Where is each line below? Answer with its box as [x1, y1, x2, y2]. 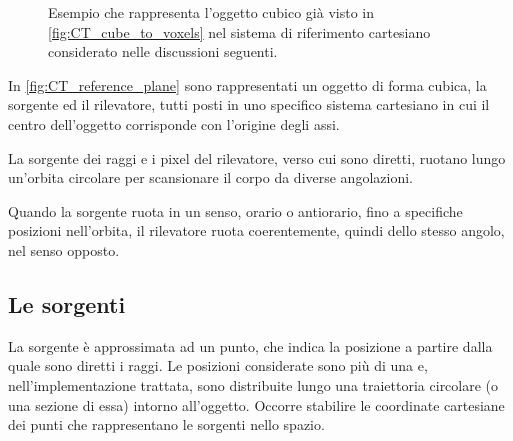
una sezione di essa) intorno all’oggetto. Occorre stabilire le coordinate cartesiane [8, 394, 505, 415]
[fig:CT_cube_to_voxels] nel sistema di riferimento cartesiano [48, 21, 431, 42]
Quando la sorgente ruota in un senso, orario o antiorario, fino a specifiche [8, 200, 463, 221]
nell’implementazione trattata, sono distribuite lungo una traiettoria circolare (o [8, 374, 499, 395]
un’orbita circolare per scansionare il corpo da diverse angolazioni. [8, 167, 413, 188]
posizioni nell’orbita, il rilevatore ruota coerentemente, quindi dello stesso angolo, [8, 220, 505, 241]
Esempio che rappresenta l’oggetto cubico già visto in [48, 2, 374, 22]
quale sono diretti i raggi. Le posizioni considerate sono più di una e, [8, 355, 428, 376]
